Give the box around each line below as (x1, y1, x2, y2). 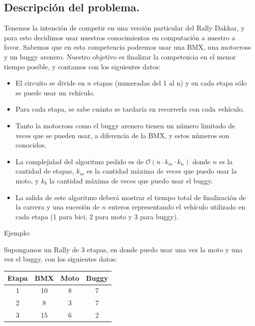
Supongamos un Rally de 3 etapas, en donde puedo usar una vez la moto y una (4, 244, 243, 254)
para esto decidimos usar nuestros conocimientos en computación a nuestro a (4, 32, 235, 42)
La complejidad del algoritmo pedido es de (15, 156, 143, 166)
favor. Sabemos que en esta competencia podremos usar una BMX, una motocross (4, 42, 251, 52)
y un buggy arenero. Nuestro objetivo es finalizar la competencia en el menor (4, 51, 236, 61)
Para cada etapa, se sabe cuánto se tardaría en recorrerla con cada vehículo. (15, 104, 245, 114)
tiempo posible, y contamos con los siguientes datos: (4, 61, 161, 71)
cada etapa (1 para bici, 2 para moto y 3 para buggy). (15, 211, 179, 221)
